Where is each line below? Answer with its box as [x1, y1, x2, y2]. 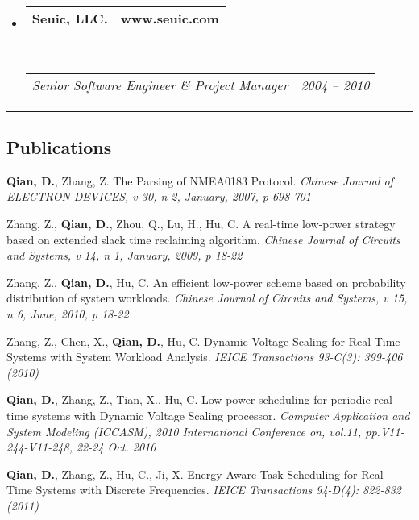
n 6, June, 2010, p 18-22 [6, 305, 129, 322]
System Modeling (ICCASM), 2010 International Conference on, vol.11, [6, 422, 362, 439]
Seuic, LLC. [31, 9, 108, 27]
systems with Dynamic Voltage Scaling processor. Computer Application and [31, 406, 410, 423]
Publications [6, 134, 112, 159]
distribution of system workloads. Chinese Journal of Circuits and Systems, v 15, [6, 289, 408, 306]
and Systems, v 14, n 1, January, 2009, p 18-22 [6, 247, 243, 264]
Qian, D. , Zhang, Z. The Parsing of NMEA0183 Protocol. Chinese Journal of [6, 172, 394, 189]
